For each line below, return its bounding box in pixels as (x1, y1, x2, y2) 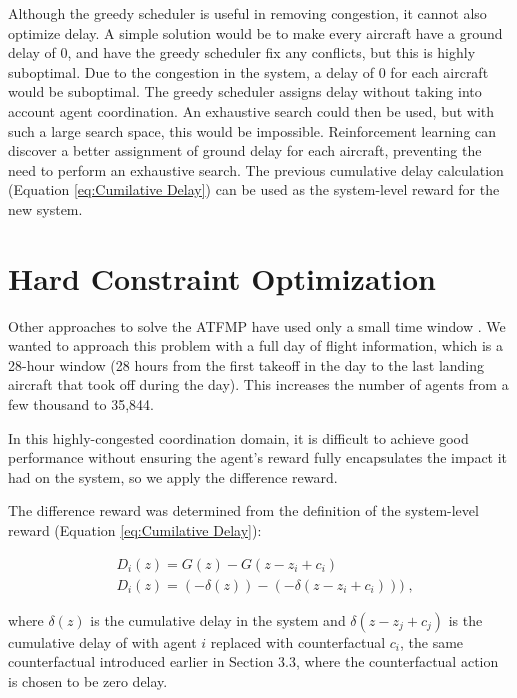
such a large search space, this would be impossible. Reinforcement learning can (8, 120, 497, 141)
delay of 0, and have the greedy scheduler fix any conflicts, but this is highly (8, 42, 476, 63)
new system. (8, 198, 83, 219)
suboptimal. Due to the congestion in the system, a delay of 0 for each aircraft (8, 61, 489, 82)
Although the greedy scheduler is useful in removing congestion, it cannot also (8, 3, 487, 23)
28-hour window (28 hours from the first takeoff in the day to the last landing (8, 354, 485, 375)
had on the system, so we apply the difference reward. (8, 466, 338, 487)
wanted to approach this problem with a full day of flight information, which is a (8, 335, 503, 356)
